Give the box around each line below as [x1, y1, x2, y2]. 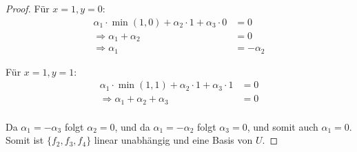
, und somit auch [247, 119, 318, 133]
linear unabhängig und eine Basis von [94, 133, 253, 147]
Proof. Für [6, 1, 50, 15]
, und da [114, 119, 150, 133]
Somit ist [6, 133, 44, 147]
